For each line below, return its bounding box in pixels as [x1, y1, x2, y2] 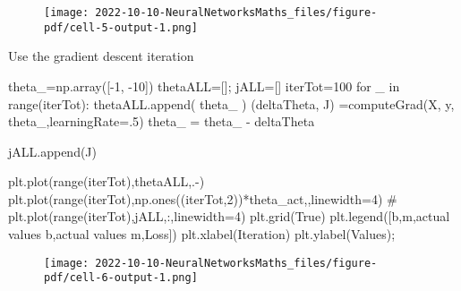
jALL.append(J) [8, 141, 98, 160]
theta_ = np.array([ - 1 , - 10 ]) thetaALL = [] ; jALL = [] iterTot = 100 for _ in [8, 76, 400, 95]
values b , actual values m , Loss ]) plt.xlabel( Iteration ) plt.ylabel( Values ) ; [8, 225, 396, 244]
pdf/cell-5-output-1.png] [44, 21, 198, 34]
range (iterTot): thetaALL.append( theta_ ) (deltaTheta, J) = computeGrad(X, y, [8, 94, 455, 113]
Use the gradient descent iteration [8, 47, 194, 65]
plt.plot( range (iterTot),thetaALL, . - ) [8, 172, 205, 191]
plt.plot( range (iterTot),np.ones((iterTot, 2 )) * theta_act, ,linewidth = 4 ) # [8, 189, 397, 208]
